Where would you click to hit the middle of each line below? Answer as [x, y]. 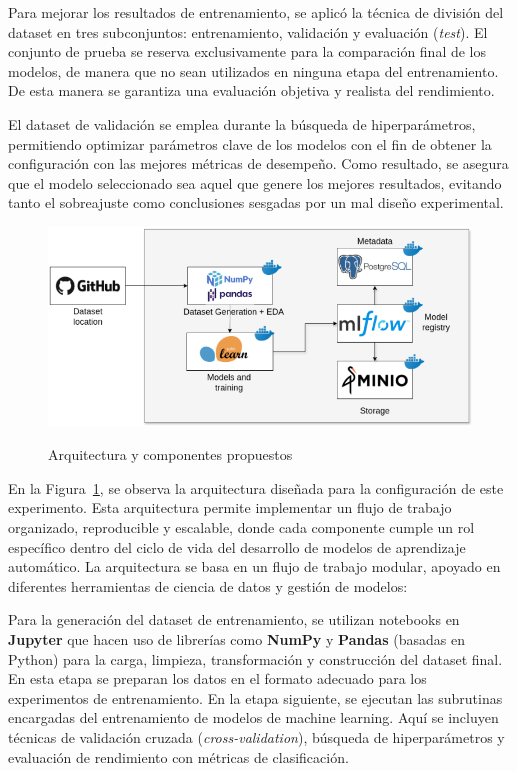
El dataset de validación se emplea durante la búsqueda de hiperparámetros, [242, 123]
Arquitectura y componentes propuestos [170, 454]
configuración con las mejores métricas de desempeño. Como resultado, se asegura [258, 163]
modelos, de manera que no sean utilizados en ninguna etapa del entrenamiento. [253, 70]
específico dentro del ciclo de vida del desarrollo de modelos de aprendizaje [237, 546]
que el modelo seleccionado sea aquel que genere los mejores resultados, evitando [255, 182]
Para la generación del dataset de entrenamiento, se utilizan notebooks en [234, 619]
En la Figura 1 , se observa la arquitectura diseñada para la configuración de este [256, 487]
